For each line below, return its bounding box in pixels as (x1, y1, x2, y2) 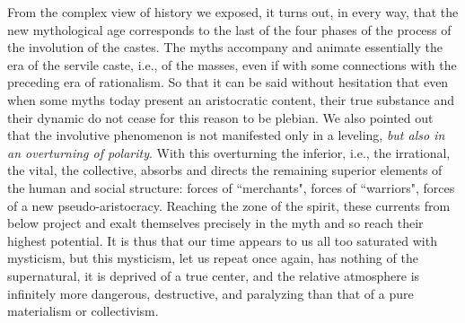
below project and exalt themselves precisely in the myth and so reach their (7, 214, 424, 232)
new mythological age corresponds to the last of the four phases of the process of (7, 20, 452, 39)
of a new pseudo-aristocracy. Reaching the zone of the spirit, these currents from (7, 196, 451, 214)
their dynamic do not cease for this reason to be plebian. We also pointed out (7, 108, 434, 127)
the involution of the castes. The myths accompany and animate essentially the (7, 38, 443, 57)
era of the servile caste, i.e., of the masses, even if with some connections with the (7, 55, 457, 74)
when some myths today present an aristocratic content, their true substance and (7, 90, 455, 109)
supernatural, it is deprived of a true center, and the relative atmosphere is (7, 266, 420, 284)
